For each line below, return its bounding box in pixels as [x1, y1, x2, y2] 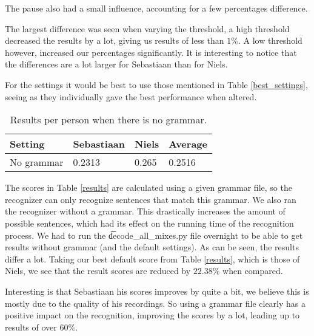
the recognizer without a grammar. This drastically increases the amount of [5, 205, 286, 218]
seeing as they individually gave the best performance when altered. [5, 90, 257, 103]
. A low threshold [238, 34, 302, 47]
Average [169, 137, 207, 151]
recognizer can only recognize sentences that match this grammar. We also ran [5, 193, 296, 205]
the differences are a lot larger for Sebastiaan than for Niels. [5, 58, 228, 70]
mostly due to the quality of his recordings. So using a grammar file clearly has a [5, 297, 306, 309]
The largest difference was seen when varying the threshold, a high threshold [5, 22, 290, 35]
